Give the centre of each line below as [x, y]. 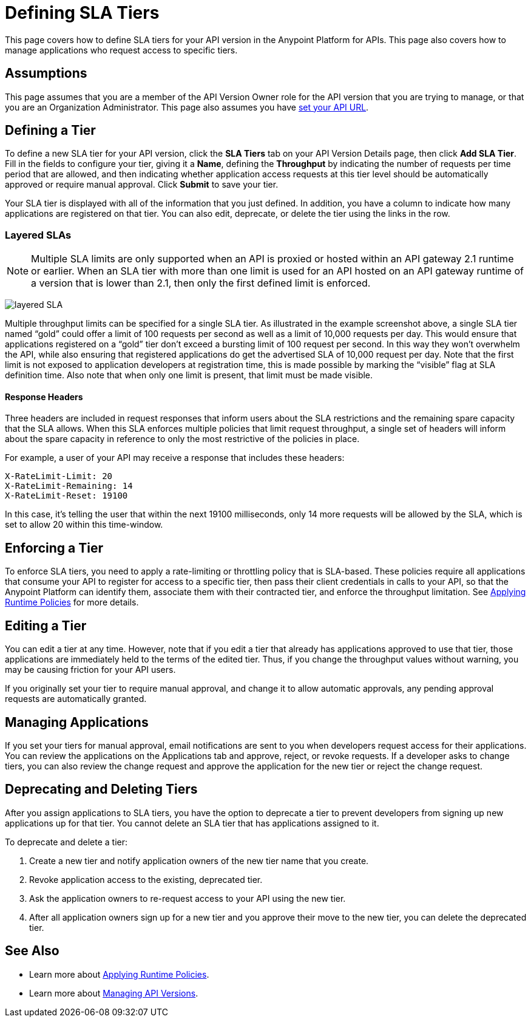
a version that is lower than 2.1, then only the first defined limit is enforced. [201, 283]
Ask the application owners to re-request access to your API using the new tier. [188, 898]
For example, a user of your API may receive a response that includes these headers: [175, 458]
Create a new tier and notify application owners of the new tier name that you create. [199, 860]
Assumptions [46, 73]
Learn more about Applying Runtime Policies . [119, 974]
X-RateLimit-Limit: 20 [59, 476]
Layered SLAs [38, 235]
